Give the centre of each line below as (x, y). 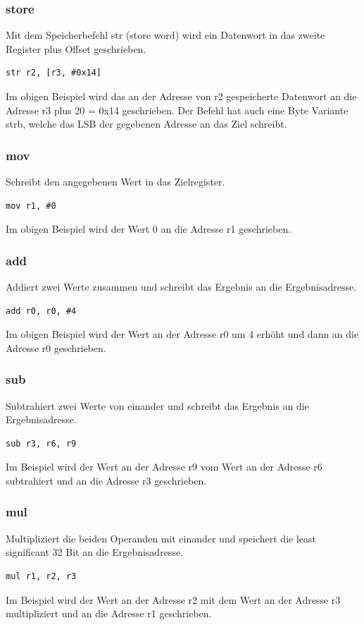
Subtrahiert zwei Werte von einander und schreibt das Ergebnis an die (157, 405)
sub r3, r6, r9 (41, 443)
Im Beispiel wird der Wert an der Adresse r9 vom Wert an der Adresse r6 (164, 467)
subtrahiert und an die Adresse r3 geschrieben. (106, 480)
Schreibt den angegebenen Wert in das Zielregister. (115, 181)
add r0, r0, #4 (41, 311)
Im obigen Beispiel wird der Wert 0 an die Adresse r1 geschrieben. (149, 229)
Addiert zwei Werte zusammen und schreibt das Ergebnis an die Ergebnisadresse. (181, 286)
